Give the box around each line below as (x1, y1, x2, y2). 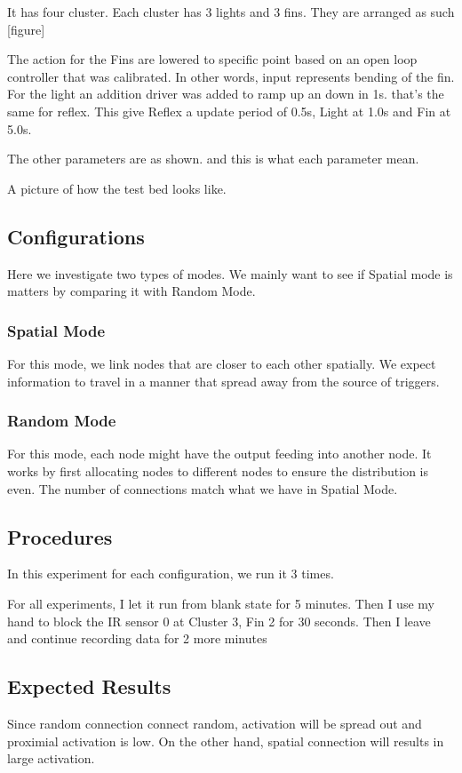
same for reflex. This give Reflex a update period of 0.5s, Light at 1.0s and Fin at (7, 101, 451, 120)
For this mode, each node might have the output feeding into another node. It (7, 444, 432, 463)
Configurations (7, 222, 145, 250)
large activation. (7, 749, 95, 768)
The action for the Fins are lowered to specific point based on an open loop (7, 50, 418, 68)
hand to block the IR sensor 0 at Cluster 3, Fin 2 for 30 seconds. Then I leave (7, 611, 431, 630)
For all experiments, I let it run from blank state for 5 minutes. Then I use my (7, 594, 434, 612)
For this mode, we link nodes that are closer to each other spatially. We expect (7, 354, 436, 372)
